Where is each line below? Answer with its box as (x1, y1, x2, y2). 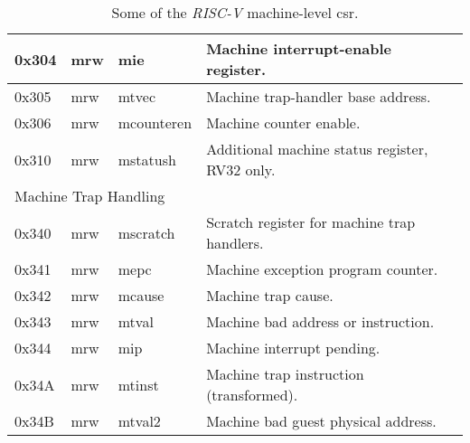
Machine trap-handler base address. (206, 86, 431, 107)
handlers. (206, 232, 264, 253)
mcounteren (117, 112, 193, 133)
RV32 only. (206, 159, 276, 180)
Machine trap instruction (206, 363, 364, 384)
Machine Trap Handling (14, 185, 165, 206)
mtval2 (117, 410, 161, 431)
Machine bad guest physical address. (206, 410, 437, 431)
